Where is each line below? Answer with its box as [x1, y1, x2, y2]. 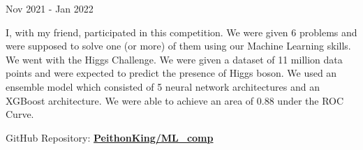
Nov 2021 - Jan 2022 [6, 1, 94, 15]
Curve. [6, 107, 34, 121]
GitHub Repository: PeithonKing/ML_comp [6, 130, 214, 144]
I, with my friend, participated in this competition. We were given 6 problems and [6, 24, 357, 39]
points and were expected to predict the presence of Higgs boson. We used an [6, 66, 337, 80]
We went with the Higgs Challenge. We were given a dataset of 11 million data [6, 52, 343, 66]
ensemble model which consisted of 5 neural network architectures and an [6, 79, 320, 93]
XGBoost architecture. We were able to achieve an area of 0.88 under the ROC [6, 93, 344, 107]
